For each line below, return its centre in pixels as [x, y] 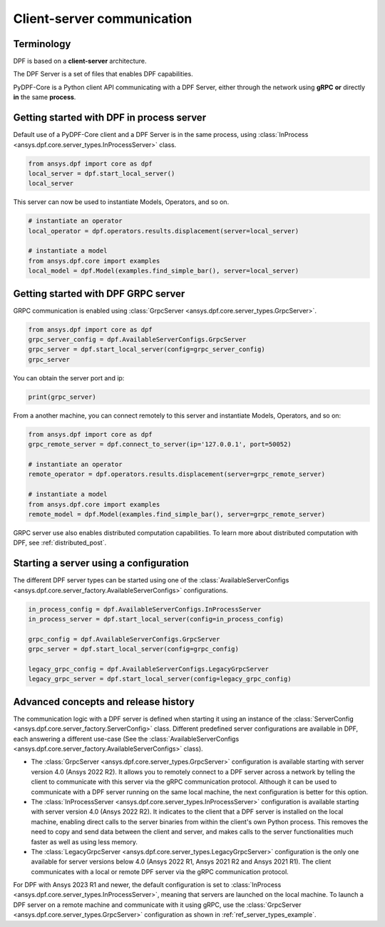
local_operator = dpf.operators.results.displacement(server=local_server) [164, 231]
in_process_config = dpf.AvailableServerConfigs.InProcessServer [145, 609]
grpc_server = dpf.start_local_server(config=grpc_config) [133, 649]
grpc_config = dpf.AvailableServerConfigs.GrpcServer [124, 639]
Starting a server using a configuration [101, 563]
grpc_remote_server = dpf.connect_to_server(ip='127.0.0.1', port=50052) [160, 445]
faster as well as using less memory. [84, 841]
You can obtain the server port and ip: [69, 378]
